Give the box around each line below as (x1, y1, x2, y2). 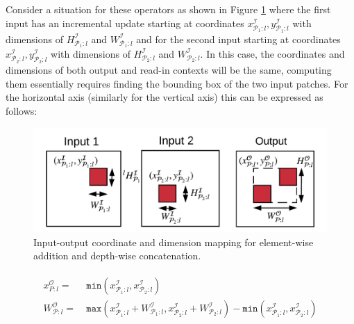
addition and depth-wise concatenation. (33, 248, 201, 263)
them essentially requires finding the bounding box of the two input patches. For (6, 76, 348, 90)
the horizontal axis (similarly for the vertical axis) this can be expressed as (6, 90, 323, 104)
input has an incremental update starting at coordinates (6, 15, 244, 30)
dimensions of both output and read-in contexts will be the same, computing (6, 63, 332, 77)
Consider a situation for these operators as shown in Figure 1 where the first (6, 2, 331, 16)
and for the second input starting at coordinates (136, 31, 341, 46)
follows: (6, 103, 37, 118)
